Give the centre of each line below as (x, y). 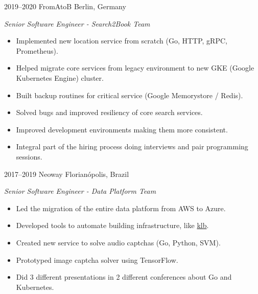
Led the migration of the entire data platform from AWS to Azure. (121, 208)
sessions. (29, 156)
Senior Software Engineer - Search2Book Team (77, 23)
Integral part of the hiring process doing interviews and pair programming (132, 146)
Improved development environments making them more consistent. (122, 129)
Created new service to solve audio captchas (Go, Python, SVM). (118, 242)
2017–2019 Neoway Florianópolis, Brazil (67, 174)
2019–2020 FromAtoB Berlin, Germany (65, 6)
